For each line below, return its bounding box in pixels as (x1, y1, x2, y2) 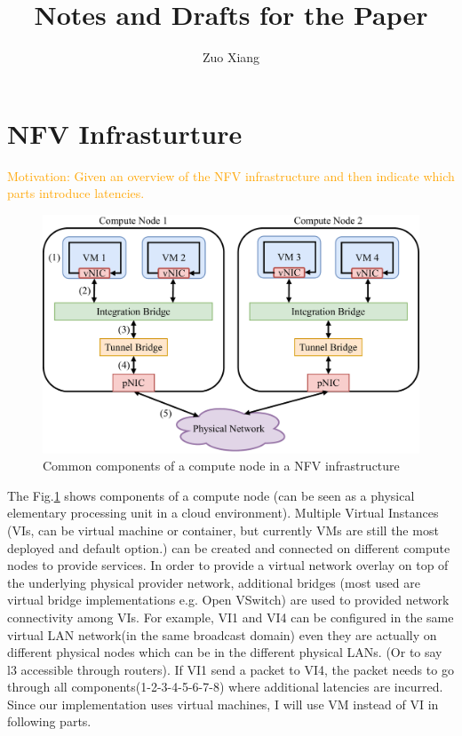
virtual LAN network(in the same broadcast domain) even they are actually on (7, 625, 437, 644)
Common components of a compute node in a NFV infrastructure (43, 456, 400, 475)
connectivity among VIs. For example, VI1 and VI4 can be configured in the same (7, 607, 454, 626)
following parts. (7, 712, 92, 731)
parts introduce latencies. (7, 184, 145, 202)
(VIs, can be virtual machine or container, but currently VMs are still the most (7, 520, 439, 539)
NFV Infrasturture (7, 115, 243, 151)
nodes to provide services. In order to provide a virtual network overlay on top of (7, 556, 449, 574)
